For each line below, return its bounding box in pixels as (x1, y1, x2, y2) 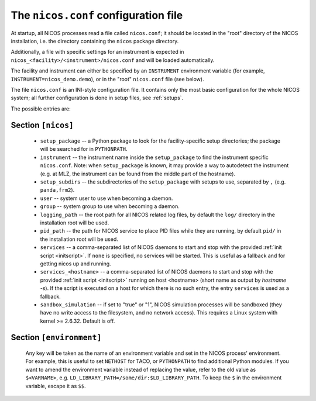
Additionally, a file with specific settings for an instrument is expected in (11, 49, 184, 56)
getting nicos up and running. (40, 260, 111, 267)
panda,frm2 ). (40, 186, 75, 193)
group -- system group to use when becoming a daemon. (40, 203, 180, 210)
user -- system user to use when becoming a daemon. (40, 195, 173, 202)
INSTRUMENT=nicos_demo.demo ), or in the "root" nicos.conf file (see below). (11, 75, 204, 82)
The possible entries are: (11, 105, 71, 112)
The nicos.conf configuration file (11, 9, 183, 22)
